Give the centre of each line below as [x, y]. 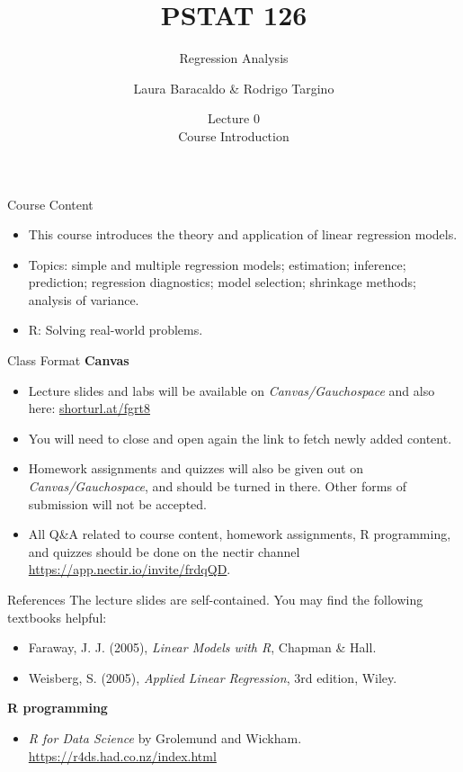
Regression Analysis [234, 58]
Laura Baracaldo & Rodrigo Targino [234, 88]
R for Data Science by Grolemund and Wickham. [165, 737]
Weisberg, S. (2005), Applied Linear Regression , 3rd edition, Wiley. [213, 677]
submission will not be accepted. [117, 503]
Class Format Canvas [68, 360]
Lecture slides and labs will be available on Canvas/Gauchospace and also [231, 390]
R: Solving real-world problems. [116, 330]
